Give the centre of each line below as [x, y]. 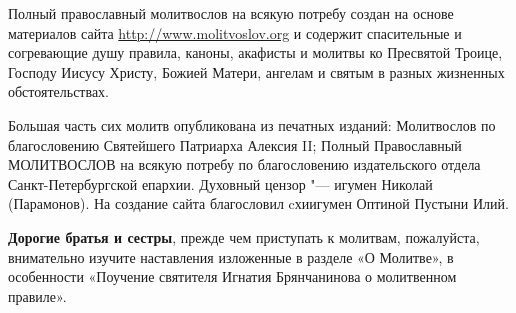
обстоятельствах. [59, 91]
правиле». [37, 295]
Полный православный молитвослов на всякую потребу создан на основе [231, 13]
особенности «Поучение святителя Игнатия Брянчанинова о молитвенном [232, 276]
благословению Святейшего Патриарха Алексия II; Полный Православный [235, 144]
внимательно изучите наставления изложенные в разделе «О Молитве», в [231, 256]
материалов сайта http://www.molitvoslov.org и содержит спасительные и [235, 32]
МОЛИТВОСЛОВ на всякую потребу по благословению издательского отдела [244, 164]
